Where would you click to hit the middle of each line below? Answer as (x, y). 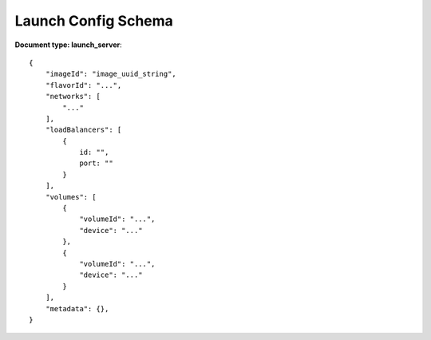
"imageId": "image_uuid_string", (111, 74)
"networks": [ (73, 97)
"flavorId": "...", (83, 85)
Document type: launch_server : (69, 45)
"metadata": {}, (77, 308)
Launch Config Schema (94, 21)
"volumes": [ (71, 197)
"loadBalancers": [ (83, 130)
